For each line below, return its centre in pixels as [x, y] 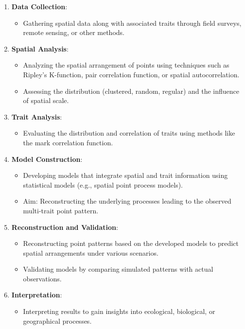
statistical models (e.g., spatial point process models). [103, 184]
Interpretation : [37, 295]
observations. [42, 278]
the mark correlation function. [68, 142]
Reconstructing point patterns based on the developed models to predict [131, 243]
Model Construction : [47, 159]
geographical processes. [57, 320]
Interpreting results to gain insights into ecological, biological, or [119, 311]
